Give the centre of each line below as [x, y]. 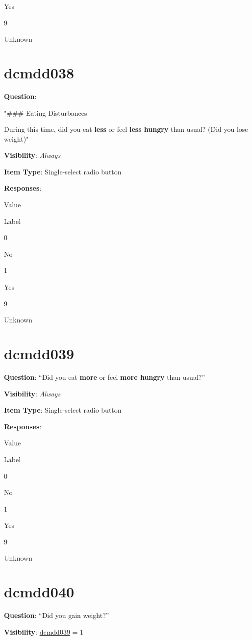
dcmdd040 [39, 592]
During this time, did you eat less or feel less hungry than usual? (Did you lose [126, 129]
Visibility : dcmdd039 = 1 [44, 631]
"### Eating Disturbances [46, 112]
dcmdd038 [39, 72]
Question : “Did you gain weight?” [57, 615]
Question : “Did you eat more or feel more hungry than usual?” [104, 377]
